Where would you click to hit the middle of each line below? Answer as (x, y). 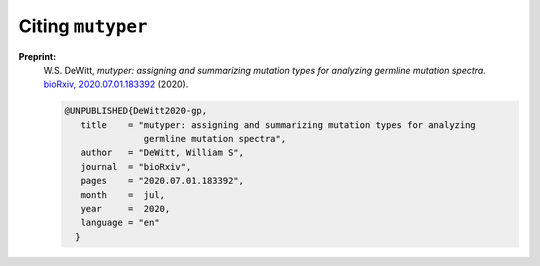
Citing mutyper (83, 26)
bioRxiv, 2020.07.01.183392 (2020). (116, 84)
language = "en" (120, 223)
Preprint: (37, 56)
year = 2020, (125, 209)
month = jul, (122, 194)
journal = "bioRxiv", (136, 166)
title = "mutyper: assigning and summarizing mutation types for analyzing (278, 124)
